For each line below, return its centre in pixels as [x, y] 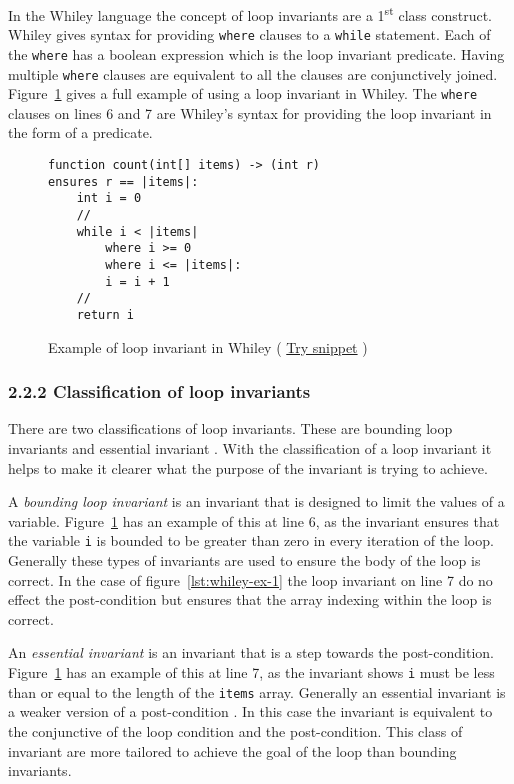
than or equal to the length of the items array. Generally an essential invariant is [257, 691]
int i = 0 [109, 198]
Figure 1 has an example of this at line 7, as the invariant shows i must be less [251, 672]
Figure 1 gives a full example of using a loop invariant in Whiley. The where [243, 93]
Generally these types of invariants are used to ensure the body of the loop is [244, 560]
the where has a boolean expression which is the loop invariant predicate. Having [256, 53]
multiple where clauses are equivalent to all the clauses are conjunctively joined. [253, 73]
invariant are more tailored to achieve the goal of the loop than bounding [232, 750]
